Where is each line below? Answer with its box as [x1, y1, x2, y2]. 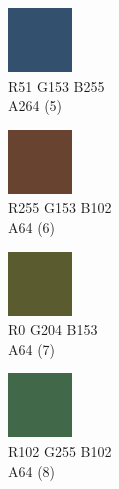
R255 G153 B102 [8, 197, 112, 218]
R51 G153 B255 [8, 75, 105, 96]
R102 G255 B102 [8, 440, 112, 461]
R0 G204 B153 [8, 319, 98, 340]
